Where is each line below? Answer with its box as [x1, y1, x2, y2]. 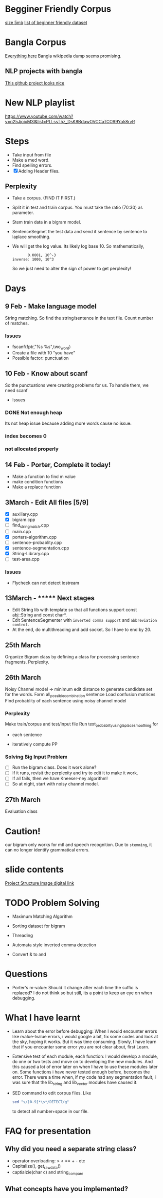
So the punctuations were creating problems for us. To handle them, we [5, 382, 149, 388]
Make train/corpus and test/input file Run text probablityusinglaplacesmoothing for [5, 721, 159, 728]
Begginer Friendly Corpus [5, 3, 111, 15]
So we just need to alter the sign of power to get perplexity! [12, 265, 131, 272]
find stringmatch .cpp [12, 522, 49, 529]
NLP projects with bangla [5, 67, 83, 75]
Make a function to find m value [12, 474, 76, 479]
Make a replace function [12, 484, 61, 490]
